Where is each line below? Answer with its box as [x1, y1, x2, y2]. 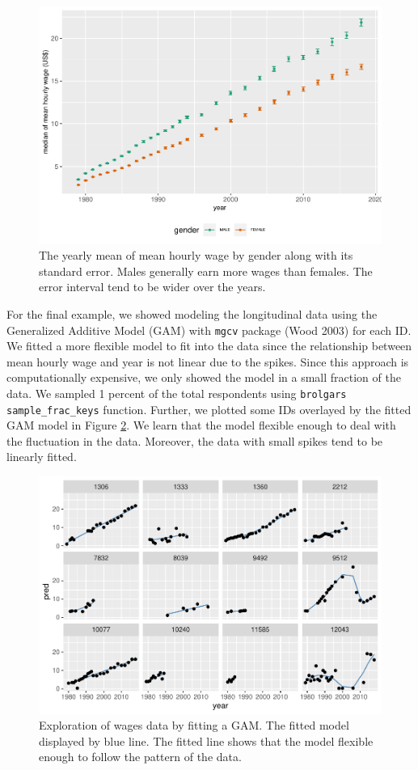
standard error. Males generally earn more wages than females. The [39, 262, 373, 279]
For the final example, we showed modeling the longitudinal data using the [6, 305, 378, 322]
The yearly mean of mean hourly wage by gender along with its [39, 247, 353, 264]
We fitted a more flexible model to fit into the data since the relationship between [6, 337, 412, 354]
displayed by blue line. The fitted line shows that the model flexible [39, 732, 374, 749]
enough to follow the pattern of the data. [39, 748, 242, 765]
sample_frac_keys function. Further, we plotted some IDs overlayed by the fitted [6, 400, 412, 417]
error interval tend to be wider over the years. [39, 278, 266, 295]
